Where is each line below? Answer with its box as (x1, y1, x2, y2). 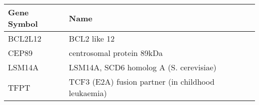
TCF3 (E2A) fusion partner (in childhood (69, 76, 215, 87)
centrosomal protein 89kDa (69, 47, 163, 58)
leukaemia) (69, 87, 107, 99)
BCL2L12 (8, 33, 41, 44)
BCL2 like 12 (69, 33, 115, 44)
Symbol (8, 18, 38, 29)
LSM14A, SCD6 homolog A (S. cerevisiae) (69, 61, 217, 73)
